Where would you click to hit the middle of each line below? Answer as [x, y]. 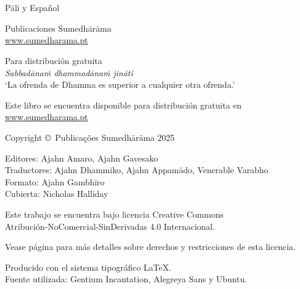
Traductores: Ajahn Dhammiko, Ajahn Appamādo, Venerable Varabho [137, 170]
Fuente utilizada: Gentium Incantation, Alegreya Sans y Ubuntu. [126, 279]
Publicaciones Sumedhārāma [58, 28]
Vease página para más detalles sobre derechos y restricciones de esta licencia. [150, 247]
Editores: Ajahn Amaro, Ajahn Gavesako [81, 158]
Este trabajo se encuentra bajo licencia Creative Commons [114, 214]
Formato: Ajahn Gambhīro [55, 181]
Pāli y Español [32, 8]
